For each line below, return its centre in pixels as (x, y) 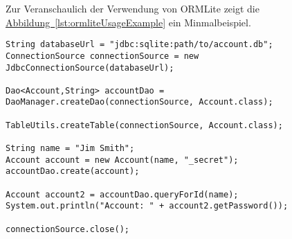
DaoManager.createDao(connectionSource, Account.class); (139, 102)
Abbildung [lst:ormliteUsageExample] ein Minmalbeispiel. (128, 22)
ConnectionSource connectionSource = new (102, 56)
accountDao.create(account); (73, 171)
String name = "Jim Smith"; (70, 149)
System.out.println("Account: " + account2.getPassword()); (147, 206)
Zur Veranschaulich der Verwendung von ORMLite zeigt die (133, 8)
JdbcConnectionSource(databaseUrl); (90, 68)
